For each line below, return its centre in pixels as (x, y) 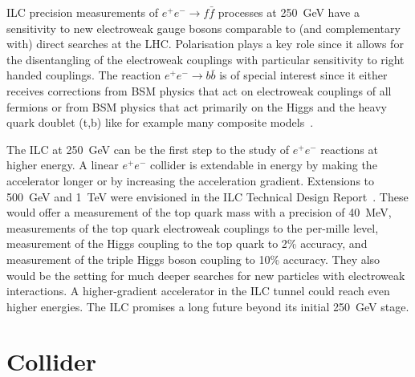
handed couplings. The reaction (84, 75)
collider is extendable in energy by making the (263, 165)
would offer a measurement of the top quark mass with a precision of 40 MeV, (199, 212)
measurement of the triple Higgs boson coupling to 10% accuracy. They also (193, 259)
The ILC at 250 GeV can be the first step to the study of (148, 149)
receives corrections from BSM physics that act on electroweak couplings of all (199, 90)
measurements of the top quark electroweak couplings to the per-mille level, (193, 227)
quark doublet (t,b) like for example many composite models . (160, 122)
